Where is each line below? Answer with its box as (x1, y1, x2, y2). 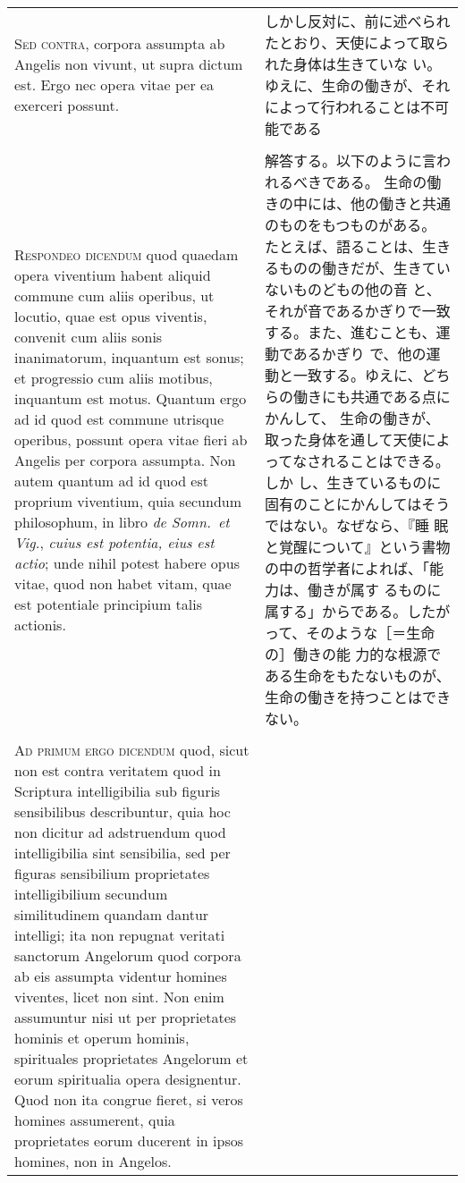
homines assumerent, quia (14, 1110, 175, 1130)
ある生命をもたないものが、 (264, 665, 451, 686)
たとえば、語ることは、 (264, 236, 422, 257)
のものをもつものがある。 (264, 215, 436, 235)
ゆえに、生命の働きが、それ (264, 75, 451, 96)
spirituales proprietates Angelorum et (14, 1048, 249, 1069)
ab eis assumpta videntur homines (14, 966, 227, 986)
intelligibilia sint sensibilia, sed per (14, 842, 231, 863)
